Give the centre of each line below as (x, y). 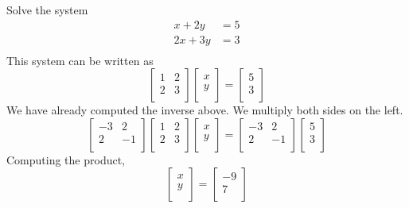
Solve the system (47, 10)
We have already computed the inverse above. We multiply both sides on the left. (205, 110)
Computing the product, (66, 159)
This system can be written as (80, 60)
